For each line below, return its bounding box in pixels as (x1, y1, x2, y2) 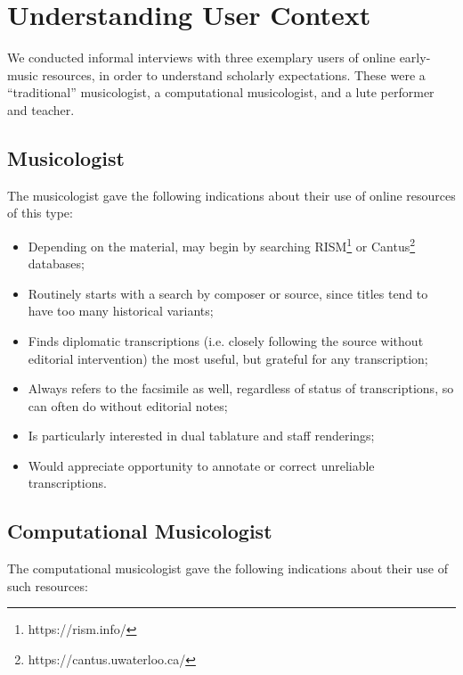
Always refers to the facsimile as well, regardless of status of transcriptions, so (28, 379, 454, 398)
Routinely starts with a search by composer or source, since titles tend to (28, 284, 428, 302)
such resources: (7, 576, 88, 595)
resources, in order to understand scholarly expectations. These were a (42, 65, 426, 84)
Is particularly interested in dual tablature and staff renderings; (28, 426, 375, 445)
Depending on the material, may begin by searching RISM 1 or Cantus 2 (28, 234, 416, 255)
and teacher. (7, 100, 75, 119)
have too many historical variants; (28, 301, 214, 320)
